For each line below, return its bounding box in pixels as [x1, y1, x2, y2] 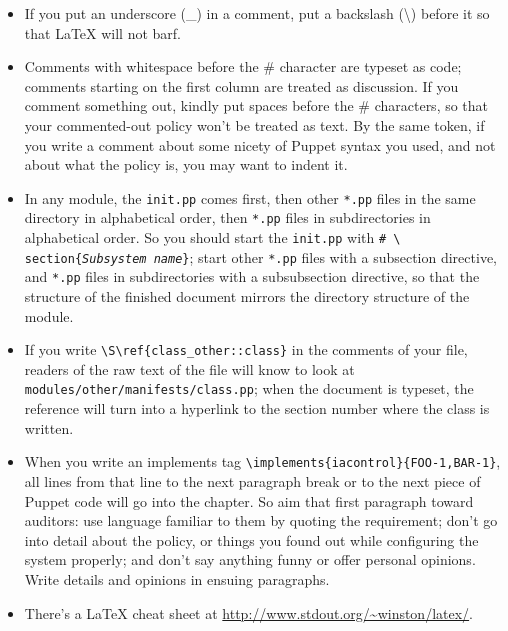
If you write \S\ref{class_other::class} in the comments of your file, [24, 339, 468, 360]
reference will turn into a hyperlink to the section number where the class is [24, 398, 490, 419]
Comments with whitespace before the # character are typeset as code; [24, 56, 462, 77]
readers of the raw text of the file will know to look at [24, 358, 355, 379]
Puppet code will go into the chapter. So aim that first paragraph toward [24, 490, 474, 511]
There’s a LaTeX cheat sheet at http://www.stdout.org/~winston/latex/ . [24, 602, 474, 623]
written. [24, 417, 74, 438]
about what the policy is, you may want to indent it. [24, 154, 348, 175]
